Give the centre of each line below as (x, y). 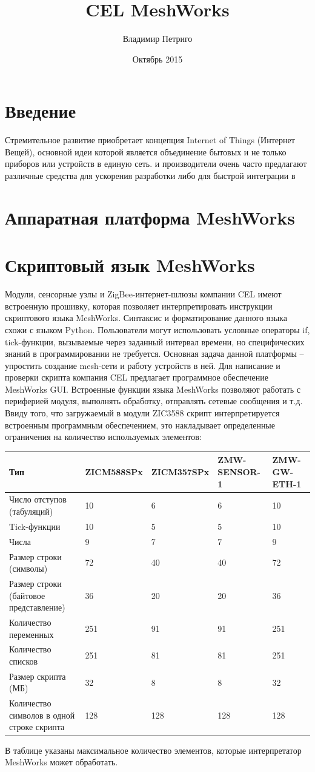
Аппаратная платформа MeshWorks (150, 217)
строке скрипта (37, 727)
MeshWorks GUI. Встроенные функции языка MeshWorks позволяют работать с (153, 389)
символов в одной (42, 715)
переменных (31, 634)
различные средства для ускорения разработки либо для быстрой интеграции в (150, 176)
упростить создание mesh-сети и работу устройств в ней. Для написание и (143, 365)
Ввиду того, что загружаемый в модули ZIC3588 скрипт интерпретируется (142, 413)
